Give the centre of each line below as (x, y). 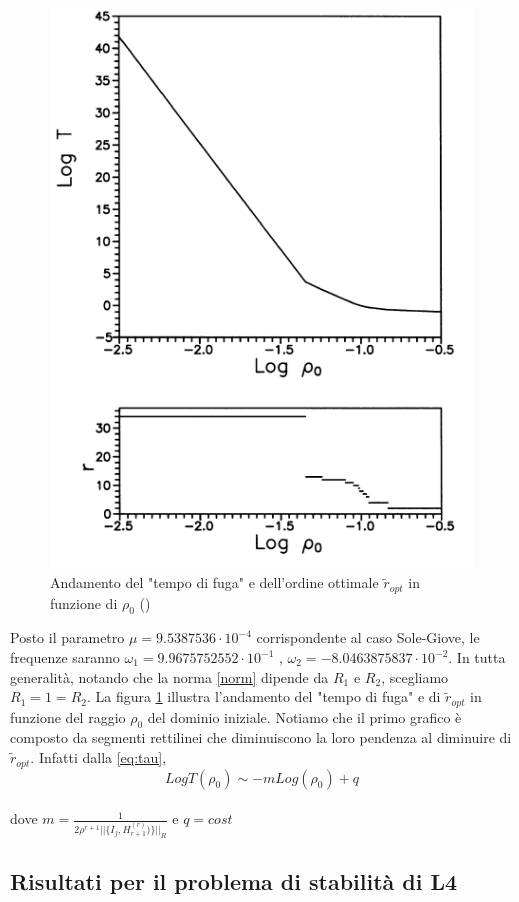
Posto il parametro (67, 637)
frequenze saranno (65, 657)
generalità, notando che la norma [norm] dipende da (169, 676)
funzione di (84, 602)
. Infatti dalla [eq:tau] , (98, 757)
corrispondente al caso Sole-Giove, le (368, 637)
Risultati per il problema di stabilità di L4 (234, 881)
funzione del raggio (68, 716)
